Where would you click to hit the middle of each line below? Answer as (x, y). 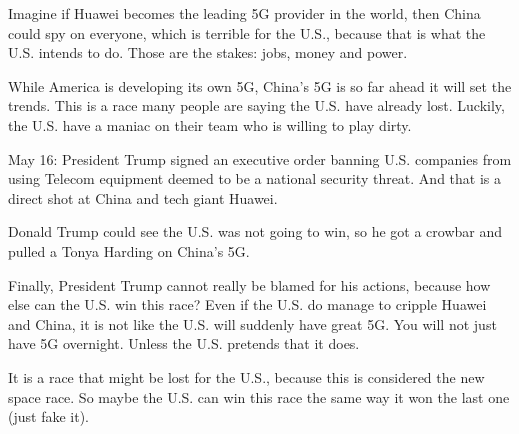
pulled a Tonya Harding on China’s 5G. (129, 250)
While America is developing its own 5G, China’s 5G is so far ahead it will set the (260, 85)
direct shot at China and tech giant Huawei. (143, 197)
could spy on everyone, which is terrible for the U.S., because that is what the (247, 32)
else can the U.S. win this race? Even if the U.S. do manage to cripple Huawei (247, 304)
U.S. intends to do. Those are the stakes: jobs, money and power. (208, 52)
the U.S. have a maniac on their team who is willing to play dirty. (210, 124)
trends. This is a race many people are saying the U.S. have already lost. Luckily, (256, 105)
